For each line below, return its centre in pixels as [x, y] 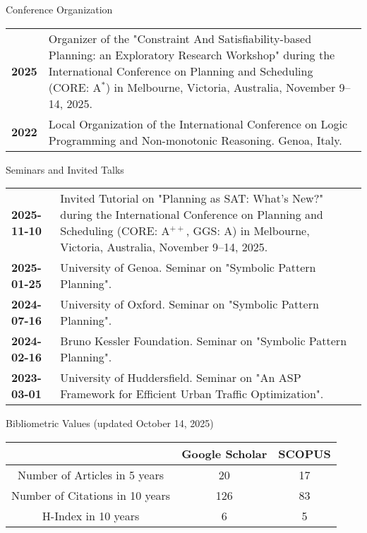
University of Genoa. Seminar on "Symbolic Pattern [188, 268]
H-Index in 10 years [91, 515]
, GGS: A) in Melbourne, [248, 231]
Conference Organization [59, 9]
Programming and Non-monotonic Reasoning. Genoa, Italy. [195, 140]
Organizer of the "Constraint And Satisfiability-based [180, 38]
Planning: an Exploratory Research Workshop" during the [192, 54]
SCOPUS [305, 453]
